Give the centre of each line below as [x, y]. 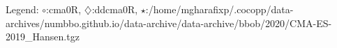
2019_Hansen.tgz [43, 37]
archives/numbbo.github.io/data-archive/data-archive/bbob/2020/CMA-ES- [169, 23]
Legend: [22, 9]
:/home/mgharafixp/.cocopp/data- [219, 9]
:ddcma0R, [115, 9]
